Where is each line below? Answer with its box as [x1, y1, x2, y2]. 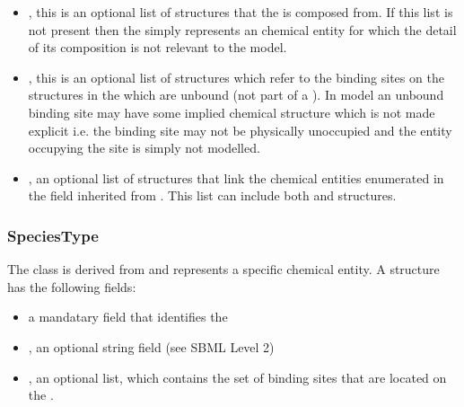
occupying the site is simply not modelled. [28, 138, 260, 157]
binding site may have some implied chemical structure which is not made [28, 102, 435, 121]
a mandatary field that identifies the [28, 307, 228, 326]
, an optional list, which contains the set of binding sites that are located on [28, 367, 447, 386]
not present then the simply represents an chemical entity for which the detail [28, 20, 457, 39]
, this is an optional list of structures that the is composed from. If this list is [28, 3, 453, 21]
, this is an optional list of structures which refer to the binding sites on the [28, 67, 444, 86]
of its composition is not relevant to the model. [28, 38, 287, 57]
